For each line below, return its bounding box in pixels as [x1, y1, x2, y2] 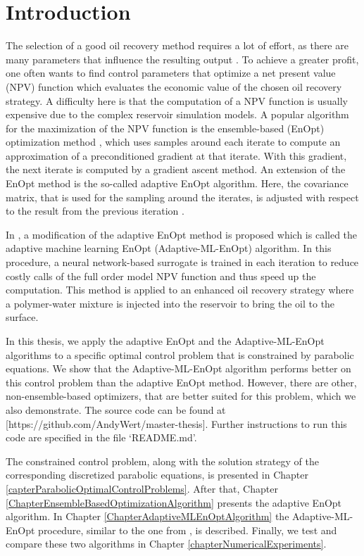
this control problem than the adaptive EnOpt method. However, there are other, [6, 374, 357, 389]
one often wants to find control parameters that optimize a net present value [6, 65, 336, 80]
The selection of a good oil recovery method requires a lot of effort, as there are [6, 38, 349, 53]
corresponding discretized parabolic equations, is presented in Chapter [6, 467, 308, 482]
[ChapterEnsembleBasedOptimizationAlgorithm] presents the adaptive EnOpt [6, 495, 342, 510]
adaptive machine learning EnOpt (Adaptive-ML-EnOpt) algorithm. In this [6, 241, 332, 255]
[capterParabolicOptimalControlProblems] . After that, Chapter [6, 481, 278, 495]
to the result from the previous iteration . [6, 203, 184, 218]
